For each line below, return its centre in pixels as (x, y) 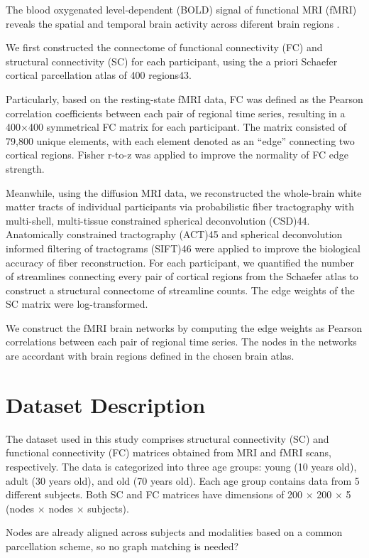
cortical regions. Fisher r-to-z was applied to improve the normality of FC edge (177, 155)
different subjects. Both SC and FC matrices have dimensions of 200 (154, 494)
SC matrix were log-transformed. (77, 304)
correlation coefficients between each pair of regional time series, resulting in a (176, 113)
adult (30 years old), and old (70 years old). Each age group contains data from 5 (183, 480)
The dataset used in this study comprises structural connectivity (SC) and (167, 438)
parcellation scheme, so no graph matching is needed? (122, 546)
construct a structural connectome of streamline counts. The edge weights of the (180, 290)
